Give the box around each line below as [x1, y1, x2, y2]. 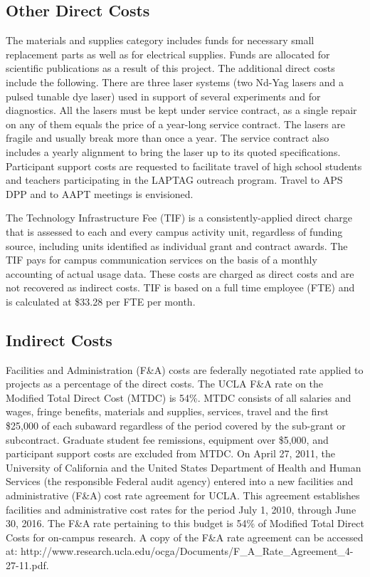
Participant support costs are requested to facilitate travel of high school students [6, 158, 362, 173]
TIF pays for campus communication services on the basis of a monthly [6, 252, 317, 267]
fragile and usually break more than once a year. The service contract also [6, 130, 329, 145]
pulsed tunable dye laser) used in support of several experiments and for [6, 88, 321, 103]
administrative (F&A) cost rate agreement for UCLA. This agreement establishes [6, 488, 360, 503]
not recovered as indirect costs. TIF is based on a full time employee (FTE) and [6, 280, 355, 295]
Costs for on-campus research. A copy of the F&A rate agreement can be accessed [6, 529, 364, 544]
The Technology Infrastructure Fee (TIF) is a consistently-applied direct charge [6, 210, 352, 225]
